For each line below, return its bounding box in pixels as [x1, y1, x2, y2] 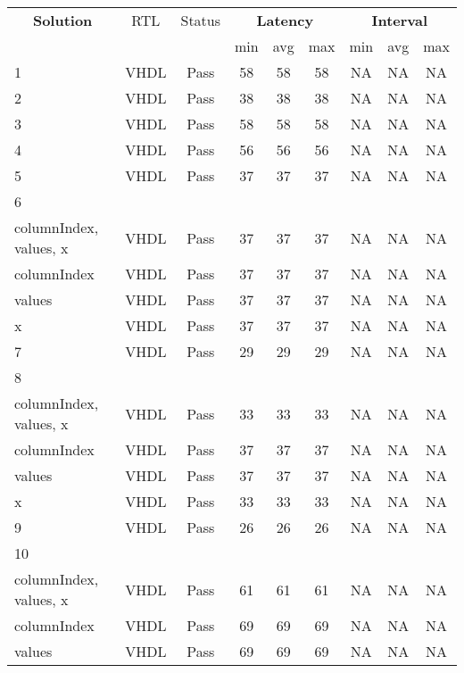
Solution [32, 10, 93, 30]
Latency [256, 10, 314, 30]
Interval [371, 10, 428, 30]
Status [180, 10, 221, 30]
